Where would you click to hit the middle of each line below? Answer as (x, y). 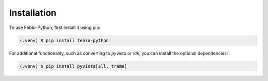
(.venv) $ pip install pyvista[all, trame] (73, 66)
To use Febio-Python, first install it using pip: (55, 27)
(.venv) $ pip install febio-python (64, 40)
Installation (33, 13)
